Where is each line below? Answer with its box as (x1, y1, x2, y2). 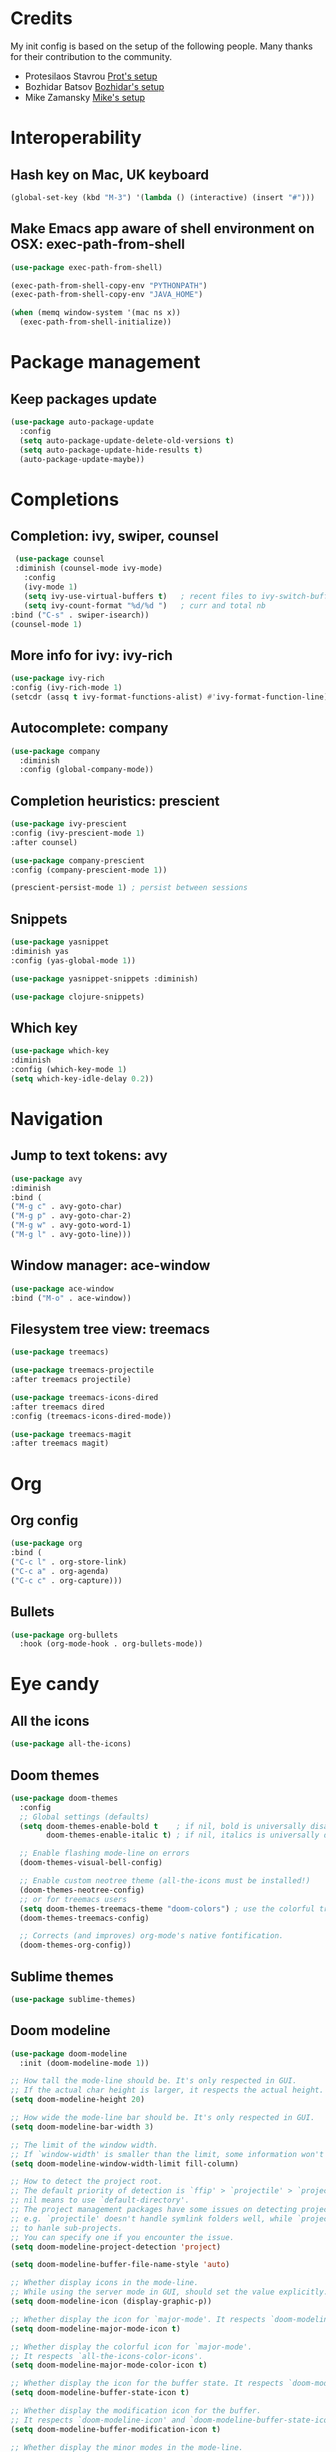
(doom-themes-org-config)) (19, 1940, 132, 1951)
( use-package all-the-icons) (10, 1739, 132, 1749)
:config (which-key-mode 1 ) (10, 1065, 128, 1075)
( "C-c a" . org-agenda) (10, 1566, 110, 1576)
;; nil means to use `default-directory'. (10, 2195, 190, 2206)
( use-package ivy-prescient (10, 819, 128, 829)
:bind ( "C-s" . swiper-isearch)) (10, 610, 150, 620)
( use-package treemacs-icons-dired (10, 1392, 159, 1402)
